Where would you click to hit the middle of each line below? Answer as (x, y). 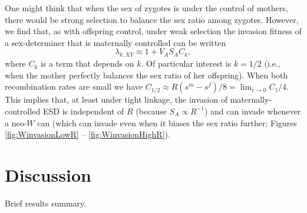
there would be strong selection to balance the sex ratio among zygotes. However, (152, 19)
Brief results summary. (46, 203)
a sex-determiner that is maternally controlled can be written (115, 42)
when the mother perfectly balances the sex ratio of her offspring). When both (146, 75)
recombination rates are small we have (74, 86)
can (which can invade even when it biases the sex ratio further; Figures (167, 122)
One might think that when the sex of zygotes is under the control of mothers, (146, 8)
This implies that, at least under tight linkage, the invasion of (116, 99)
